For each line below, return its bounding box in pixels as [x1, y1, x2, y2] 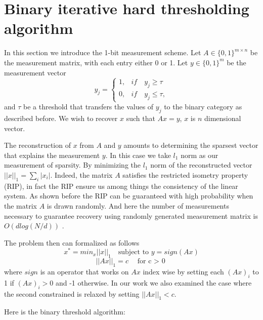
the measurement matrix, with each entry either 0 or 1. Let [4, 57, 188, 67]
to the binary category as [164, 101, 242, 112]
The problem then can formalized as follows [4, 237, 140, 248]
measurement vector [4, 67, 66, 77]
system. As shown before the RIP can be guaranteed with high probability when [4, 190, 253, 201]
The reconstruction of [4, 140, 71, 150]
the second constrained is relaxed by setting [4, 288, 140, 299]
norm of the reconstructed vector [150, 159, 252, 170]
